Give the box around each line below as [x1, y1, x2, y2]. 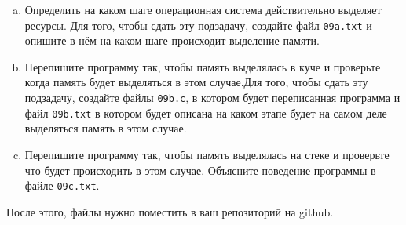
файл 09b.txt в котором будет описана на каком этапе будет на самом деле [24, 104, 387, 121]
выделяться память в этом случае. [24, 120, 187, 136]
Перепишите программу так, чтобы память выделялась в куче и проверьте [24, 58, 381, 74]
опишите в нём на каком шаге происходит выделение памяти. [24, 32, 320, 49]
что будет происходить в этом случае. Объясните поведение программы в [24, 161, 376, 178]
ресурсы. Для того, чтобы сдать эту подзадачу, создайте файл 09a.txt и [24, 16, 372, 33]
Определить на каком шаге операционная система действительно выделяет [24, 2, 382, 17]
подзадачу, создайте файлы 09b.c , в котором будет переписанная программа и [24, 89, 401, 106]
